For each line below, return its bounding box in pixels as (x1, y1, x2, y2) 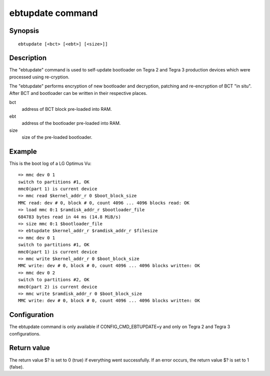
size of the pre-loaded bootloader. (21, 134, 92, 140)
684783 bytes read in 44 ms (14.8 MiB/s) (18, 214, 121, 220)
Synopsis (9, 26, 39, 35)
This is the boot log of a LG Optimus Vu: (9, 160, 92, 166)
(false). (9, 364, 24, 370)
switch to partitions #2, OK (18, 277, 89, 283)
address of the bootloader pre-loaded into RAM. (21, 120, 121, 126)
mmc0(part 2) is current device (18, 284, 97, 290)
